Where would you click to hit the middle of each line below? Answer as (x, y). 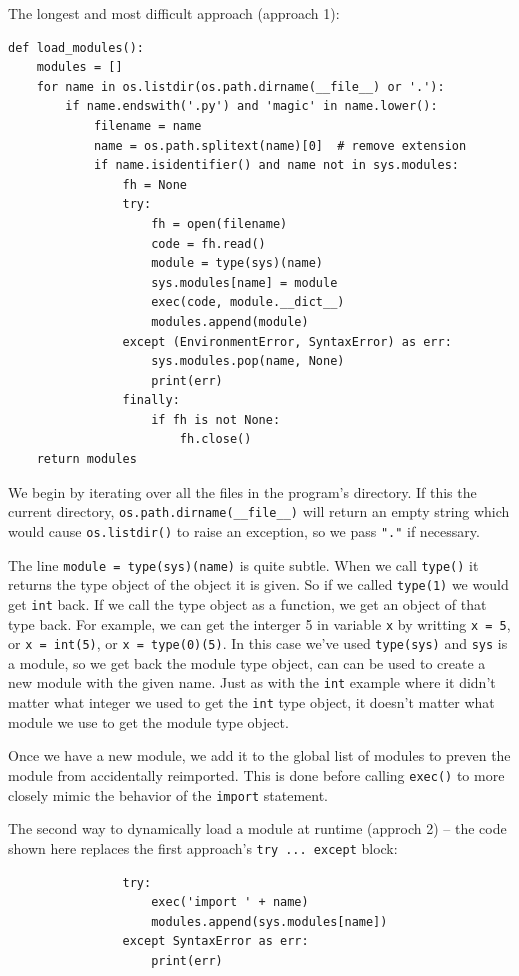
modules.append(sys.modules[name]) (269, 921)
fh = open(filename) (219, 223)
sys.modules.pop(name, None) (248, 361)
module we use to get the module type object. (148, 721)
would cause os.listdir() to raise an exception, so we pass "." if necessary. (244, 530)
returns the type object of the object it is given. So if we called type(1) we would (258, 584)
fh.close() (215, 439)
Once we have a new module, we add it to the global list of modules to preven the (259, 755)
